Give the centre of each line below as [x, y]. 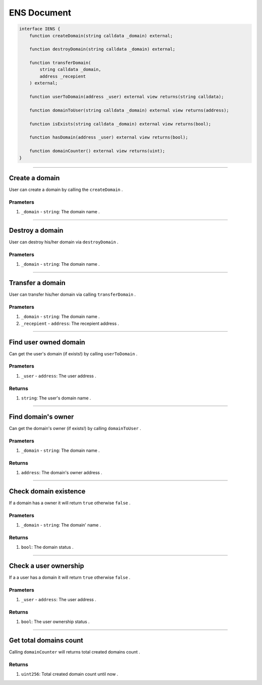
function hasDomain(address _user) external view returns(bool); [109, 137]
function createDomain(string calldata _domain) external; [101, 36]
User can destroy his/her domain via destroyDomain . [64, 242]
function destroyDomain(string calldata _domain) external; [102, 49]
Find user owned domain [47, 342]
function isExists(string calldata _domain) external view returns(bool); [120, 124]
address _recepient [63, 76]
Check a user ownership [47, 566]
